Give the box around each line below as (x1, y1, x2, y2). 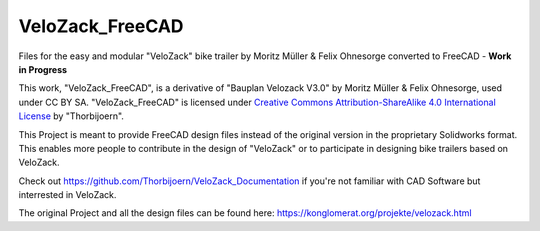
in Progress (18, 63, 68, 75)
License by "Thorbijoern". (18, 110, 125, 122)
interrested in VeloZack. (18, 189, 117, 201)
